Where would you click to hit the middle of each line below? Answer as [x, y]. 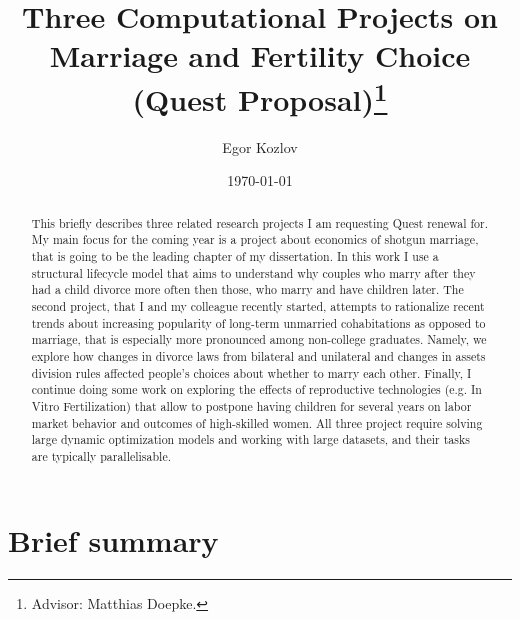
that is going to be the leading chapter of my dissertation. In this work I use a [235, 256]
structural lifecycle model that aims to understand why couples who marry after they [253, 272]
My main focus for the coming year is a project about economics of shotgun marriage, [255, 239]
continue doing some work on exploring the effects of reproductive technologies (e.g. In [256, 389]
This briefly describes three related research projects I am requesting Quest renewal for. [260, 222]
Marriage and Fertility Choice [260, 55]
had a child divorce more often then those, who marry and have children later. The [247, 289]
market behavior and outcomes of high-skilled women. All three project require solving [257, 422]
